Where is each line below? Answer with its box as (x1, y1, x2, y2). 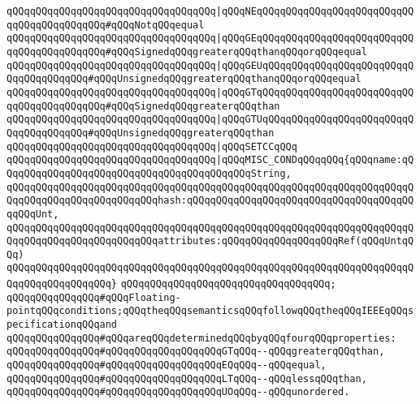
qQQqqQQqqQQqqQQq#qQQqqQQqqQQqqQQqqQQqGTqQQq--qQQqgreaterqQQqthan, (6, 346, 385, 358)
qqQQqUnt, (6, 208, 59, 220)
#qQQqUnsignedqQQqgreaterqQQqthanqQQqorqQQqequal (88, 73, 362, 85)
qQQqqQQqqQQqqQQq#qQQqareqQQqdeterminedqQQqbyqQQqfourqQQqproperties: (6, 332, 396, 344)
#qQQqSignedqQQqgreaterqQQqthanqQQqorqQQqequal (105, 45, 367, 58)
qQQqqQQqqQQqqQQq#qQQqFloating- (6, 291, 181, 303)
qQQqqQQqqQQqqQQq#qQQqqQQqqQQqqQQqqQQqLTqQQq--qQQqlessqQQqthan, (6, 372, 367, 385)
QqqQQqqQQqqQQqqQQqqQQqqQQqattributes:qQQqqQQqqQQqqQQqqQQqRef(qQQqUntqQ (6, 235, 414, 247)
